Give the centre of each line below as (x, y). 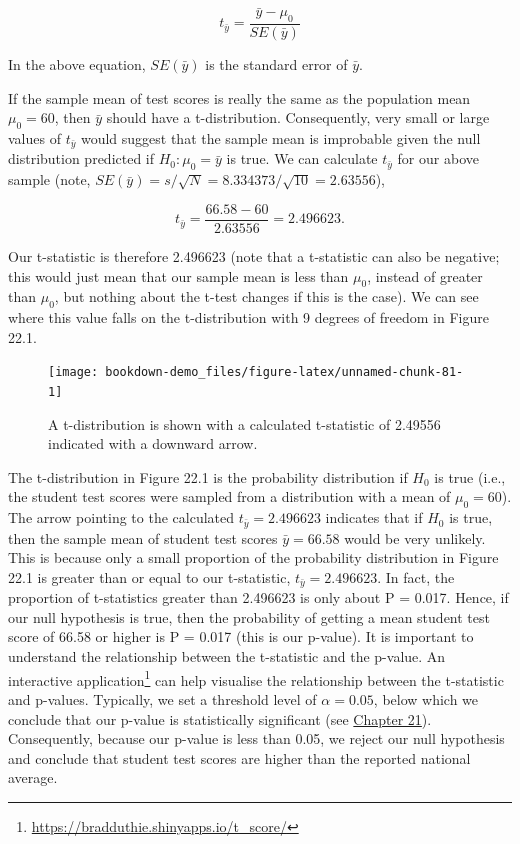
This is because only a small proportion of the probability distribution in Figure (253, 557)
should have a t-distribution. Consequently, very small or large (298, 117)
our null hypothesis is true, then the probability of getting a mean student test (249, 616)
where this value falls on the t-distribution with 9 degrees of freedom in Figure (248, 317)
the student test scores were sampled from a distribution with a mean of (229, 496)
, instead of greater (425, 275)
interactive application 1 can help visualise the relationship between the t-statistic (256, 678)
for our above (438, 158)
